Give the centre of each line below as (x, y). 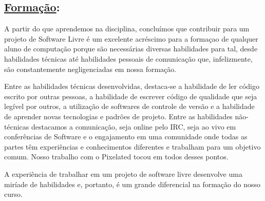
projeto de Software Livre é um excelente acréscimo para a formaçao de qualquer (131, 38)
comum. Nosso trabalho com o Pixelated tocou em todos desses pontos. (116, 157)
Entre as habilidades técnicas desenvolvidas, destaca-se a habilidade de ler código (132, 86)
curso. (13, 194)
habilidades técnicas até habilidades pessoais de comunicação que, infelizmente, (128, 58)
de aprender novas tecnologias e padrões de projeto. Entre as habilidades (118, 116)
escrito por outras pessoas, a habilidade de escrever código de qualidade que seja (131, 96)
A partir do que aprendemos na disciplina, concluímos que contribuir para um (127, 29)
